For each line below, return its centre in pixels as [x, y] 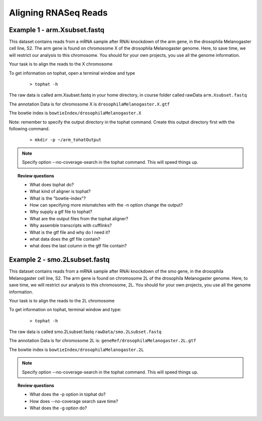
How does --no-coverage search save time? [74, 401]
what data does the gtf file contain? [65, 239]
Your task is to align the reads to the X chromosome [61, 64]
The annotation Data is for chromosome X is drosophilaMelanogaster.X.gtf [89, 104]
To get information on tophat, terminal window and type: [65, 310]
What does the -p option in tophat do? [68, 394]
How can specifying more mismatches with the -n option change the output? [106, 205]
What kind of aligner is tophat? [60, 192]
